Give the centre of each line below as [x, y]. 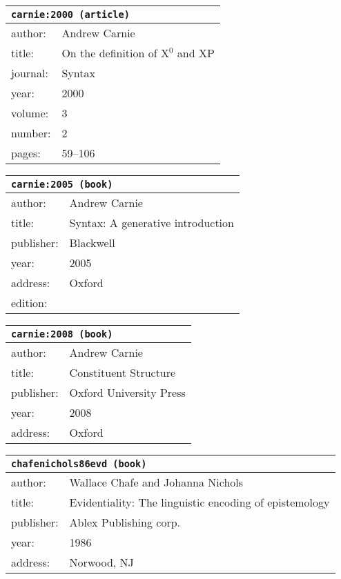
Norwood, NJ [101, 562]
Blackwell [92, 243]
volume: [30, 113]
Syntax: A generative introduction [152, 223]
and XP [196, 53]
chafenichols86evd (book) [79, 464]
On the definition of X [116, 53]
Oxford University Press [127, 392]
